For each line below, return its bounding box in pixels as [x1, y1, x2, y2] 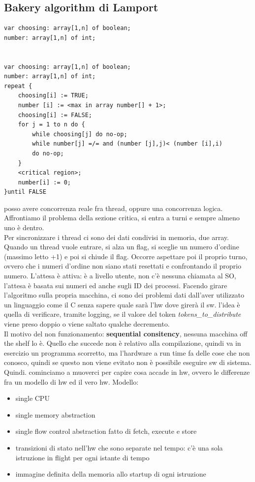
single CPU [15, 393, 50, 403]
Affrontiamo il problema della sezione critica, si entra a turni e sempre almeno [4, 212, 240, 223]
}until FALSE [4, 188, 46, 196]
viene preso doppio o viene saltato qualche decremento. [4, 319, 170, 329]
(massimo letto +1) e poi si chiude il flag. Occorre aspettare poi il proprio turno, [4, 251, 248, 261]
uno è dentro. [4, 222, 44, 233]
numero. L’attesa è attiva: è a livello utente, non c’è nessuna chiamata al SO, [4, 271, 236, 281]
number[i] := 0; [18, 179, 71, 186]
